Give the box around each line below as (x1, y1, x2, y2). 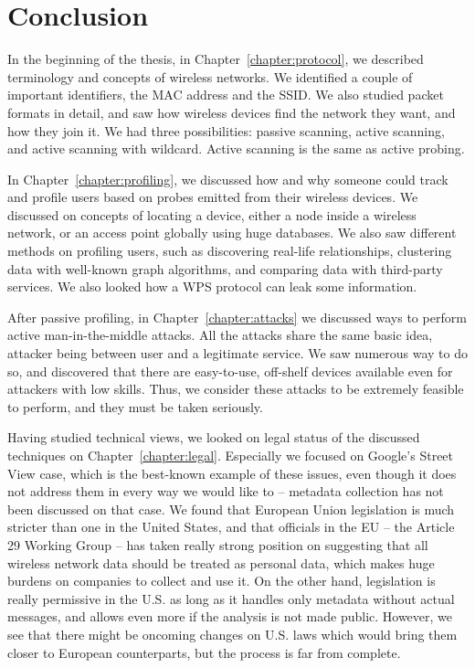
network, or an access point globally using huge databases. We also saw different (7, 223, 457, 242)
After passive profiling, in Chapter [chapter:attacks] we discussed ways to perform (7, 307, 467, 326)
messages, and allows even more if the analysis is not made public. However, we (7, 607, 453, 626)
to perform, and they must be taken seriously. (7, 397, 263, 416)
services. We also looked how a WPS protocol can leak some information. (7, 277, 417, 296)
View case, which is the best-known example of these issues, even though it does (7, 463, 457, 482)
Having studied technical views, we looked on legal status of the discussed (7, 428, 420, 447)
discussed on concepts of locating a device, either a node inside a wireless (7, 205, 417, 224)
